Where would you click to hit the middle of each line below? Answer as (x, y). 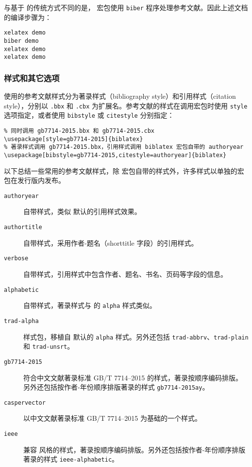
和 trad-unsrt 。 (49, 346)
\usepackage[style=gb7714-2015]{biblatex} (74, 139)
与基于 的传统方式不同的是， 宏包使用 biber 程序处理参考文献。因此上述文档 (126, 7)
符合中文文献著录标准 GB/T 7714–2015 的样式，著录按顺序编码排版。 (133, 377)
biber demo (21, 41)
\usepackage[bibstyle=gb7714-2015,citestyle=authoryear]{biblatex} (115, 155)
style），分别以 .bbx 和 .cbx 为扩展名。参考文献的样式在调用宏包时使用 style (126, 105)
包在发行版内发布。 (34, 180)
